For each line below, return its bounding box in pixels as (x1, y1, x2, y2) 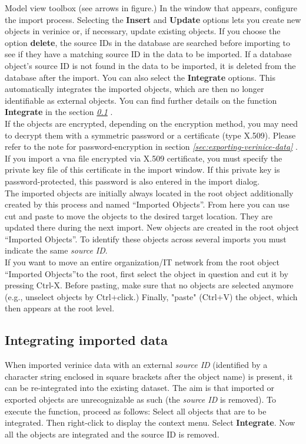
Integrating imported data (5, 331, 168, 349)
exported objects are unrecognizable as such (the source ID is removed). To (5, 393, 276, 406)
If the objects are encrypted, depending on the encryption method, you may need (5, 117, 298, 129)
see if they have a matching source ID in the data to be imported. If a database (5, 48, 292, 60)
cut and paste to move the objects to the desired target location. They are (5, 209, 272, 222)
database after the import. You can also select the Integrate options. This (5, 71, 275, 83)
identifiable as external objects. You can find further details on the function (5, 94, 277, 106)
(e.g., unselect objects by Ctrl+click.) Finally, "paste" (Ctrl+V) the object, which (5, 290, 298, 302)
